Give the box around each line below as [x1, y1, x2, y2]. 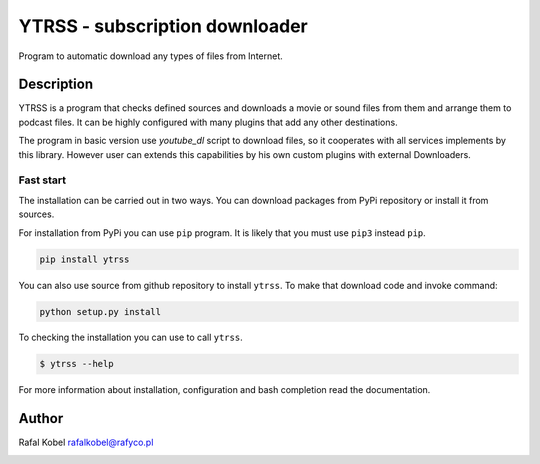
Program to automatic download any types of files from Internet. [18, 50, 284, 62]
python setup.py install [39, 306, 162, 317]
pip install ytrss [39, 253, 130, 265]
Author [18, 410, 64, 427]
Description [18, 76, 94, 93]
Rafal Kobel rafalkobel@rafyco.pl [18, 436, 154, 449]
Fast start [18, 173, 67, 187]
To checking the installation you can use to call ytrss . [18, 331, 244, 344]
